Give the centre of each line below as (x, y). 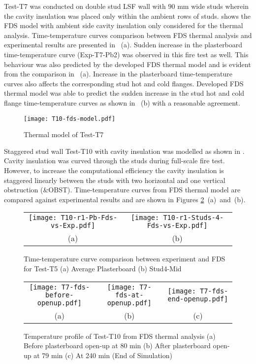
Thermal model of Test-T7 (64, 134)
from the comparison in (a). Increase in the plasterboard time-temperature (118, 74)
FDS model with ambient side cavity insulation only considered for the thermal (124, 25)
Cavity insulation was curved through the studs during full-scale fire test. (114, 161)
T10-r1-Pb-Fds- (89, 218)
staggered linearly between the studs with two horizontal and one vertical (115, 180)
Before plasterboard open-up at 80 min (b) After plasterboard (117, 346)
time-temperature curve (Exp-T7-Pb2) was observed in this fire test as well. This (126, 54)
